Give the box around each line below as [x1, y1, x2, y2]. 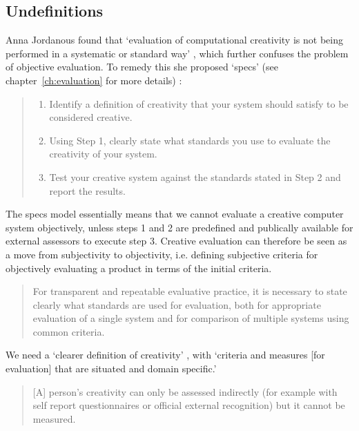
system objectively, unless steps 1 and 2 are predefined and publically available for [6, 220, 353, 234]
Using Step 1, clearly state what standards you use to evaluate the [49, 133, 331, 147]
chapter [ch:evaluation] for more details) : [6, 73, 182, 87]
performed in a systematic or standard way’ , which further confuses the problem [6, 46, 349, 60]
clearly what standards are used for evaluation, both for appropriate [32, 297, 321, 312]
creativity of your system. [49, 146, 157, 161]
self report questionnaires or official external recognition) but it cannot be [32, 398, 345, 412]
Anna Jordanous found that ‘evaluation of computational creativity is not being [6, 32, 343, 47]
